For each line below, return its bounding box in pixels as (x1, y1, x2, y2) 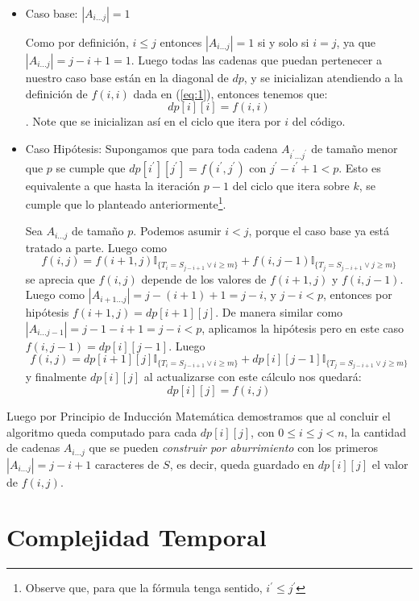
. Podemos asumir (133, 222, 222, 239)
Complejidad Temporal (6, 520, 267, 553)
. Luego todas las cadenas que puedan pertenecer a (131, 52, 382, 68)
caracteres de (94, 455, 160, 472)
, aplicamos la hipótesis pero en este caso (201, 319, 404, 336)
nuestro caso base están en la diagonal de (25, 69, 229, 85)
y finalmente (25, 368, 87, 385)
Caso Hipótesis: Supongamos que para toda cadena (25, 139, 278, 156)
